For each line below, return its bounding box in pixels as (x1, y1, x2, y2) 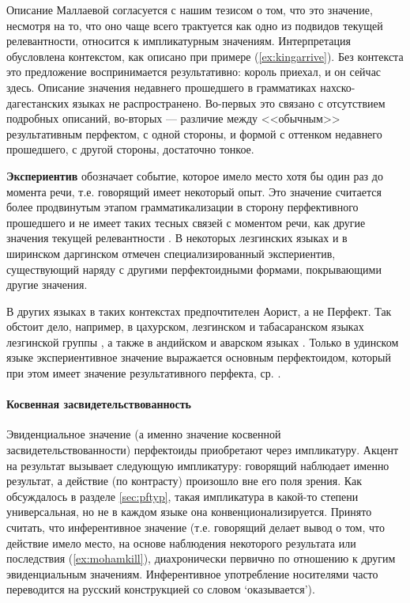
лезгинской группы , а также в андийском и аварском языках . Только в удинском (6, 333, 399, 350)
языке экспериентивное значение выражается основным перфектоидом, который (6, 349, 391, 366)
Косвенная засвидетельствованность (6, 396, 192, 412)
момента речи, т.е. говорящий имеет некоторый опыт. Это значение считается (6, 183, 382, 199)
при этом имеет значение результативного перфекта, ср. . (6, 365, 281, 381)
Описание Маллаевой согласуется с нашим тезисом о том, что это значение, (6, 2, 373, 17)
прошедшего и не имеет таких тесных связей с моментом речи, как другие (6, 214, 366, 230)
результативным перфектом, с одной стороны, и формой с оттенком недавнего (6, 125, 382, 142)
